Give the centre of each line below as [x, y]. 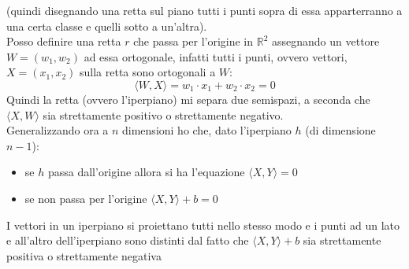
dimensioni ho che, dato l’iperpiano [207, 130]
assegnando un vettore [326, 41]
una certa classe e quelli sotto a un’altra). [107, 26]
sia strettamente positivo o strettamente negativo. [163, 114]
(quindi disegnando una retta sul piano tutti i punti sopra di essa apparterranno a [204, 10]
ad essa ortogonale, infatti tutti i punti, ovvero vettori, [216, 56]
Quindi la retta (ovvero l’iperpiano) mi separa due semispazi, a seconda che [188, 99]
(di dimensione [340, 130]
